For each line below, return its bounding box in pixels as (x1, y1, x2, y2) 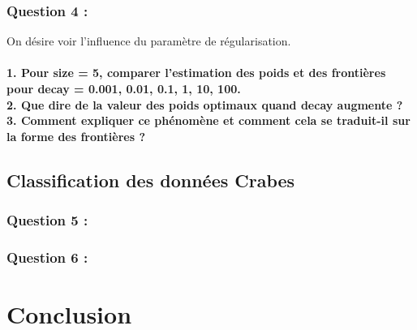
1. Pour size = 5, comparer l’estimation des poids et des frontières (6, 64, 386, 81)
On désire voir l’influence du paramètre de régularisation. (6, 32, 291, 49)
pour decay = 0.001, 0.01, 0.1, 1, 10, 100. (6, 80, 241, 96)
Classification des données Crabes (6, 167, 295, 192)
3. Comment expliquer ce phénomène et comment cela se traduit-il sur (6, 112, 411, 129)
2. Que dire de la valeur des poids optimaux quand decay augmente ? (6, 96, 403, 113)
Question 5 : (6, 210, 88, 230)
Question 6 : (6, 246, 88, 267)
